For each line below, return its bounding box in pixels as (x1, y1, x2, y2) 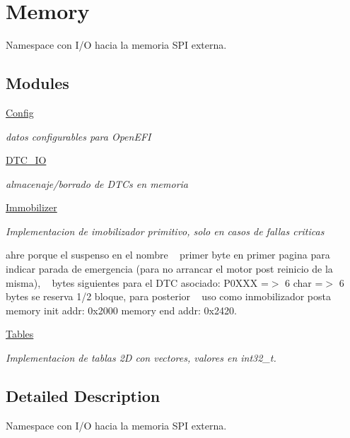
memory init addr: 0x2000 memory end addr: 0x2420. (6, 302, 237, 317)
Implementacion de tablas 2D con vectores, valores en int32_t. (6, 350, 276, 365)
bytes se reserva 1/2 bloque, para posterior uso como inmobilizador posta (6, 289, 331, 304)
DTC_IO (6, 153, 47, 167)
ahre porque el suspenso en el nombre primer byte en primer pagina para (6, 247, 330, 262)
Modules (6, 72, 69, 94)
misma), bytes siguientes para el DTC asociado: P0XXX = (6, 275, 269, 290)
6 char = (285, 275, 323, 290)
